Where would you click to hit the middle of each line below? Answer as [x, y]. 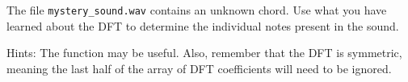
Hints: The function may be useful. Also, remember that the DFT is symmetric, [204, 53]
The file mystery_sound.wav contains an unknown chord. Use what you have [197, 10]
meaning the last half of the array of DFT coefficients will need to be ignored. [199, 68]
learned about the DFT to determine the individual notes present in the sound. [203, 25]
